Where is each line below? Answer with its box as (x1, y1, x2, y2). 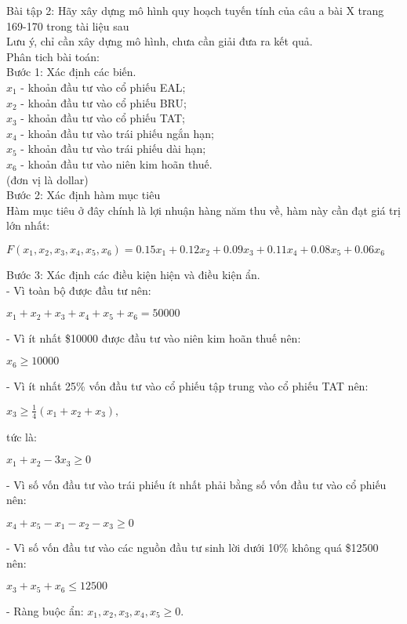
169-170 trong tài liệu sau (6, 17, 129, 34)
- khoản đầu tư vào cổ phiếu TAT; (20, 110, 185, 126)
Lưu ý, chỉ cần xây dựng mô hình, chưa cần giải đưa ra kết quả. (6, 33, 313, 49)
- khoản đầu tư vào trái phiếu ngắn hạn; (20, 125, 215, 141)
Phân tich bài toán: (6, 48, 100, 64)
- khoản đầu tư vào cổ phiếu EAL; (20, 78, 186, 95)
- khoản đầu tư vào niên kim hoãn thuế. (20, 155, 213, 172)
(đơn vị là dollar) (6, 171, 89, 187)
